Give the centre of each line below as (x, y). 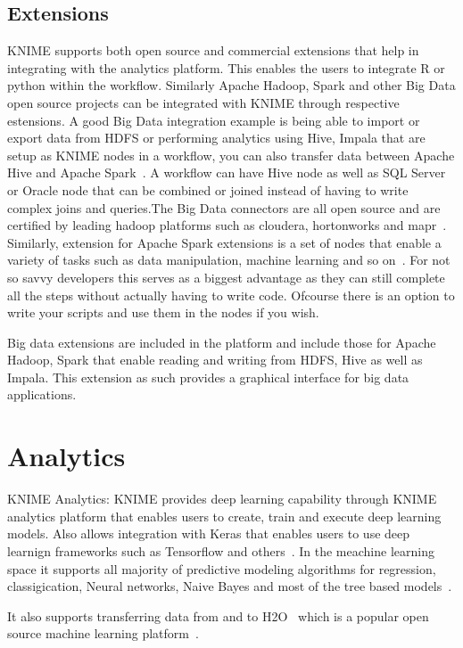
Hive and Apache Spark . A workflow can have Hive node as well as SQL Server (227, 172)
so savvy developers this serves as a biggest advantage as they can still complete (226, 277)
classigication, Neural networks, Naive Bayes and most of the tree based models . (230, 586)
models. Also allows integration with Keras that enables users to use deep (209, 533)
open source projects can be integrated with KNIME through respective (203, 102)
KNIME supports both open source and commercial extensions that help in (213, 50)
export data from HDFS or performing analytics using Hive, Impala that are (216, 138)
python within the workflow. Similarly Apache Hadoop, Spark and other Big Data (231, 85)
